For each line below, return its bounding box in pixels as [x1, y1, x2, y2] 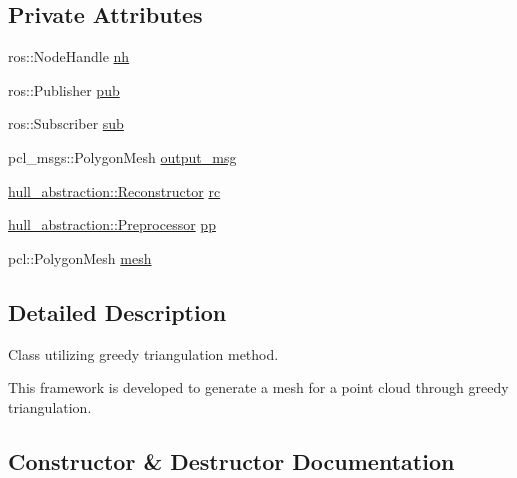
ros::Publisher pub [8, 79, 120, 100]
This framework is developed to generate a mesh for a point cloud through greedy [8, 377, 509, 398]
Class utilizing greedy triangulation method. [8, 343, 279, 364]
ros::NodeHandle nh [8, 46, 130, 67]
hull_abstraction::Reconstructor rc [8, 180, 221, 201]
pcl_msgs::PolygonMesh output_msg [8, 146, 237, 167]
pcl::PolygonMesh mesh [8, 247, 152, 268]
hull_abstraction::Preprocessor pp [8, 214, 216, 235]
